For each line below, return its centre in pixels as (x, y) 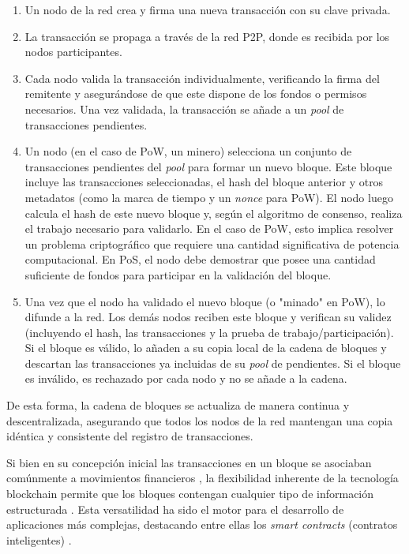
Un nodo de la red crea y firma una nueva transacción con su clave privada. (208, 9)
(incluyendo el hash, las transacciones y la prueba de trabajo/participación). (209, 332)
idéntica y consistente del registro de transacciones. (130, 436)
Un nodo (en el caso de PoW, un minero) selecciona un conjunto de (188, 151)
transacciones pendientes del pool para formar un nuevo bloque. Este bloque (208, 166)
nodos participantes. (73, 52)
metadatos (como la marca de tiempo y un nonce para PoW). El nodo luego (209, 197)
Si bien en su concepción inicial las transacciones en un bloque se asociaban (189, 462)
